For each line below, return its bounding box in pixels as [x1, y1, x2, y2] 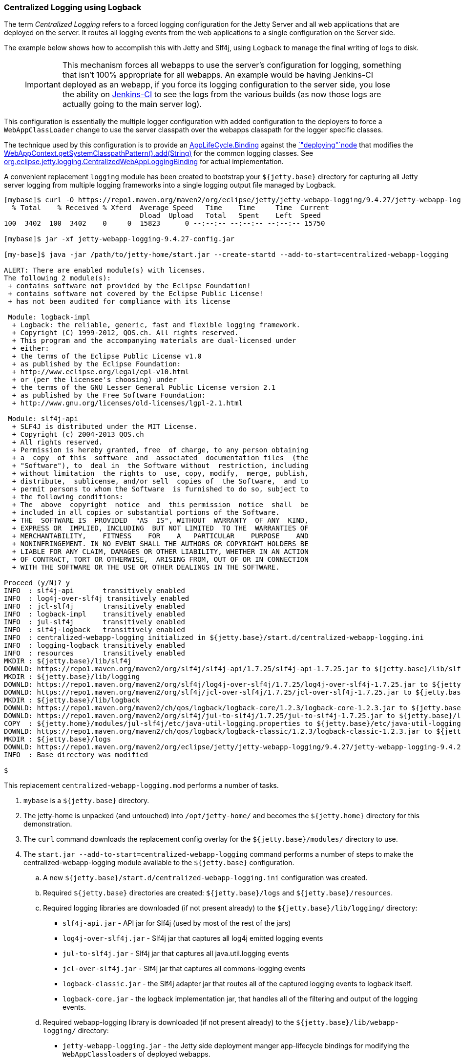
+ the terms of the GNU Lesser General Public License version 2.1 [12, 383, 276, 392]
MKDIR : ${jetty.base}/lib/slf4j [4, 657, 132, 665]
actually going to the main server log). [62, 99, 202, 109]
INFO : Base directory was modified [4, 751, 148, 759]
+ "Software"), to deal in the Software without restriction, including [12, 462, 309, 470]
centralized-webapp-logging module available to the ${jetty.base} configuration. [23, 858, 294, 867]
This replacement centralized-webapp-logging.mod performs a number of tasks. [4, 781, 279, 790]
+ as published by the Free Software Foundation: [12, 391, 206, 400]
